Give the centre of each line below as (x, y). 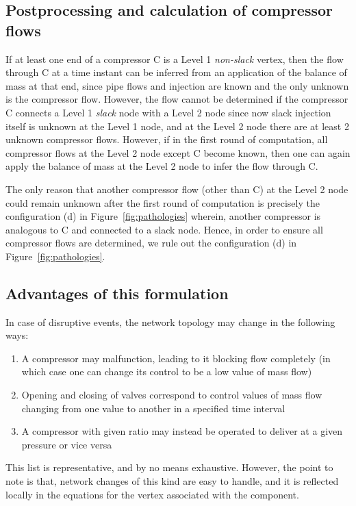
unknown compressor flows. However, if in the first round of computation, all (167, 139)
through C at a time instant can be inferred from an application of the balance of (176, 72)
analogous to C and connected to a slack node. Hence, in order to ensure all (164, 229)
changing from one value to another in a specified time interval (153, 408)
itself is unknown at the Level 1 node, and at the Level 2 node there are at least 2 (177, 126)
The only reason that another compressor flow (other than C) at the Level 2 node (177, 189)
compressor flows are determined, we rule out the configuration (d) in (151, 243)
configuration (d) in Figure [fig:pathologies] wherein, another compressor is (163, 216)
